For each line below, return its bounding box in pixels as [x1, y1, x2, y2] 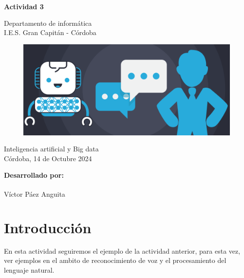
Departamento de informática [4, 18, 92, 28]
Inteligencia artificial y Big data [4, 144, 99, 154]
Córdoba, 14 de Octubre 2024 [4, 153, 92, 164]
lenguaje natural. [4, 264, 55, 275]
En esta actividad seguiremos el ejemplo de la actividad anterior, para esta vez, [4, 245, 241, 256]
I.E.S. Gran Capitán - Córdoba [4, 27, 96, 37]
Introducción [4, 217, 92, 237]
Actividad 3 [4, 1, 44, 11]
